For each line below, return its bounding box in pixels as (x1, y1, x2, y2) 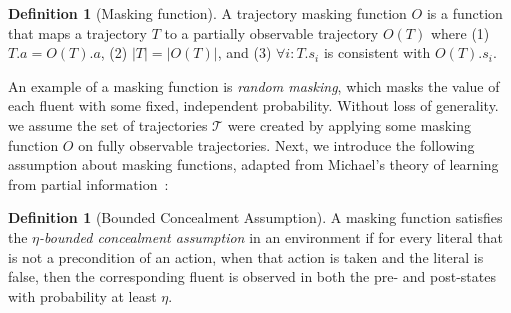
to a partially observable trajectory (164, 22, 379, 43)
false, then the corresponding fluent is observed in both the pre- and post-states (8, 266, 496, 287)
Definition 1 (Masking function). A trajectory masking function (8, 3, 407, 23)
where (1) (430, 22, 490, 43)
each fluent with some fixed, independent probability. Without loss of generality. (8, 95, 499, 116)
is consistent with (323, 42, 431, 63)
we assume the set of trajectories (8, 114, 208, 135)
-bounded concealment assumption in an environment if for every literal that (39, 226, 503, 247)
